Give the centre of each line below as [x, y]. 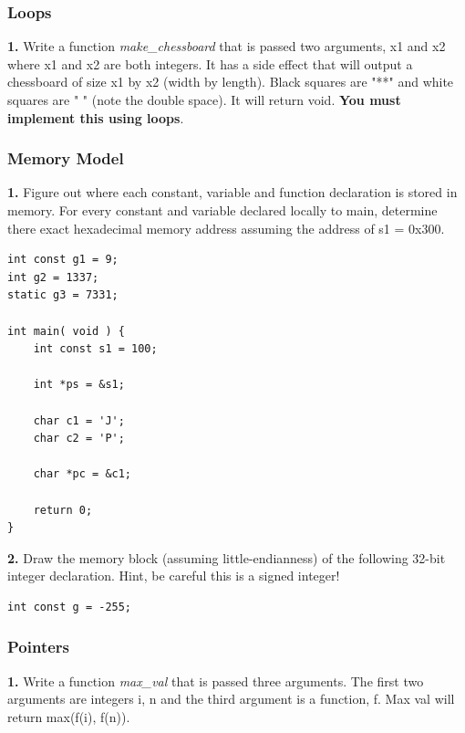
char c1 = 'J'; [79, 420]
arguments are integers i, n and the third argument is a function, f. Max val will [231, 699]
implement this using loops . [96, 117]
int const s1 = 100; [95, 349]
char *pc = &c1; [83, 474]
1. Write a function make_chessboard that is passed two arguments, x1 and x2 [227, 46]
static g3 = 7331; [63, 295]
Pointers [39, 647]
